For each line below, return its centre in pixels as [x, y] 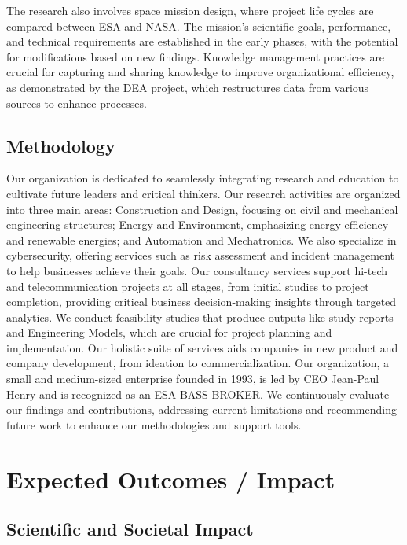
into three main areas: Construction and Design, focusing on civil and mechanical [202, 209]
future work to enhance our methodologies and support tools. [154, 424]
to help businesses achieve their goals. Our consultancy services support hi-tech [197, 270]
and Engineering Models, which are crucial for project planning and [169, 332]
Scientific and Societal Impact [130, 529]
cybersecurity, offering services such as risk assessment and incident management [201, 255]
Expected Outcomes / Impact [171, 479]
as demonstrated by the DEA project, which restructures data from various [188, 87]
